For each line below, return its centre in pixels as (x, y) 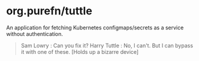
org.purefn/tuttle (49, 11)
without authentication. (34, 33)
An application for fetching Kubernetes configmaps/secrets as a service (95, 28)
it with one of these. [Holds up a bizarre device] (80, 51)
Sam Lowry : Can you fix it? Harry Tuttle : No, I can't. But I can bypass (107, 45)
